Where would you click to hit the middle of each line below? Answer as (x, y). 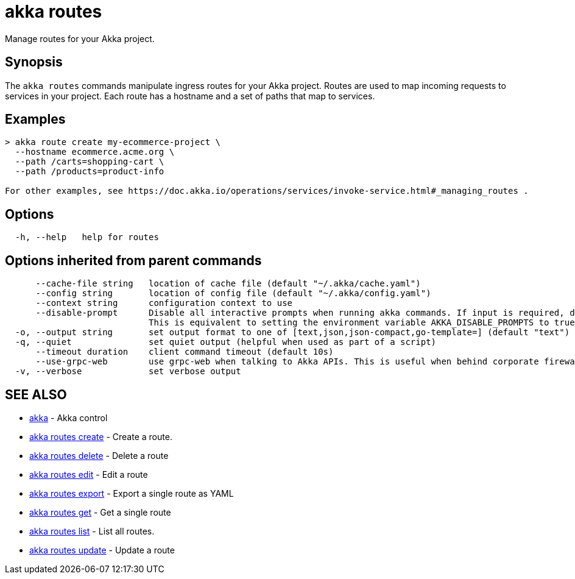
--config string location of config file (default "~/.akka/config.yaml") (233, 293)
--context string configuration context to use (164, 303)
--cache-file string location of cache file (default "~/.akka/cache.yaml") (228, 284)
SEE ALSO (36, 394)
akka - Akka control (69, 417)
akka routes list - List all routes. (92, 531)
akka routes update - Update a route (102, 550)
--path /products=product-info (90, 172)
